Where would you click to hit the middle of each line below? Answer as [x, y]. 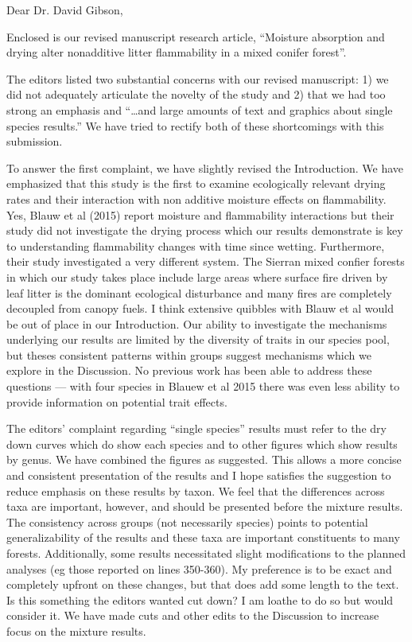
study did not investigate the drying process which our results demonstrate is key [205, 230]
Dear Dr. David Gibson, [65, 10]
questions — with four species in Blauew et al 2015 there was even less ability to [203, 386]
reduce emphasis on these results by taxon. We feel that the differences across [196, 490]
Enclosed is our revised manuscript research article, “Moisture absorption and [196, 36]
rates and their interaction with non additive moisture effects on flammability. [196, 198]
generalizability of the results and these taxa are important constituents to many [203, 537]
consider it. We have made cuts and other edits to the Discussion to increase [193, 615]
